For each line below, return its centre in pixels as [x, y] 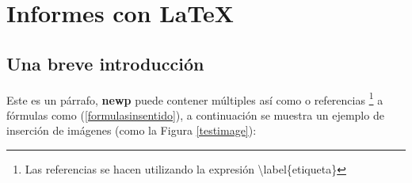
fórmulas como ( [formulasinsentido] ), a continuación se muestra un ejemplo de [195, 114]
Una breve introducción [105, 63]
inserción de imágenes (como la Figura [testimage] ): [132, 130]
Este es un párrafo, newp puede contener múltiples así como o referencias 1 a [195, 98]
